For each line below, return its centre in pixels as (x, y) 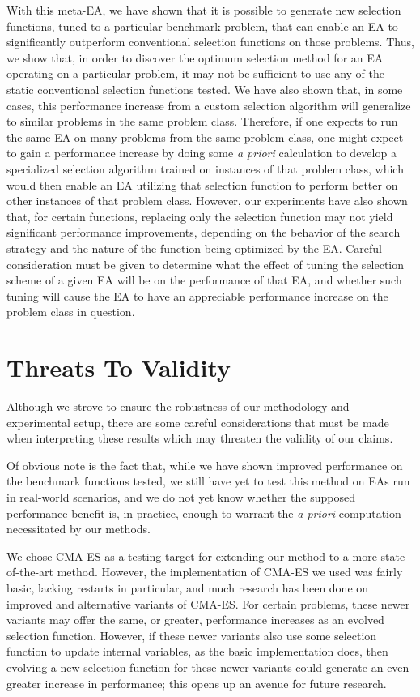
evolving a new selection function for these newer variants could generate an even (208, 667)
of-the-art (30, 572)
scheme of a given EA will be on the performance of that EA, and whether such (204, 280)
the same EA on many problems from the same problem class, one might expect (205, 137)
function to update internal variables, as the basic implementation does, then (197, 651)
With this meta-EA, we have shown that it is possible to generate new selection (204, 10)
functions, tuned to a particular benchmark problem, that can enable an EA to (202, 26)
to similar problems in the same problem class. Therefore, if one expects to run (202, 121)
